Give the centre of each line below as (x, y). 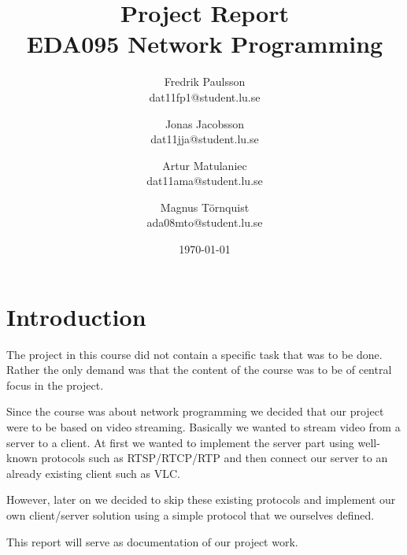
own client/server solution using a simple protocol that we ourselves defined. (191, 514)
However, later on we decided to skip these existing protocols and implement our (201, 499)
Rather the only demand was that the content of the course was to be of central (199, 370)
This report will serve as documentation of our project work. (152, 541)
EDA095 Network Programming (205, 44)
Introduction (76, 316)
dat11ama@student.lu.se (205, 181)
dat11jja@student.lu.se (205, 139)
